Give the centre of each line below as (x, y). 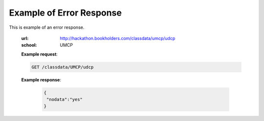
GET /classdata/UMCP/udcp (63, 67)
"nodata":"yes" (65, 100)
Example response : (41, 80)
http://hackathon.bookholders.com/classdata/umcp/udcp (118, 38)
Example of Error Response (66, 13)
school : (29, 45)
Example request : (40, 54)
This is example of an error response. (47, 27)
